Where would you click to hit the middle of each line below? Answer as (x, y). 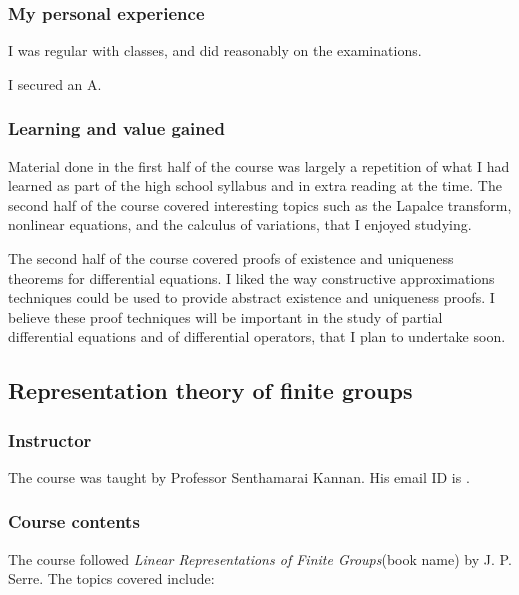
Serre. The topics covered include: (111, 578)
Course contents (74, 521)
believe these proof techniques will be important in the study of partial (225, 316)
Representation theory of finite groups (210, 390)
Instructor (50, 439)
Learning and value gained (116, 128)
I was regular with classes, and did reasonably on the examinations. (215, 50)
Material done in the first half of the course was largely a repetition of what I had (259, 165)
